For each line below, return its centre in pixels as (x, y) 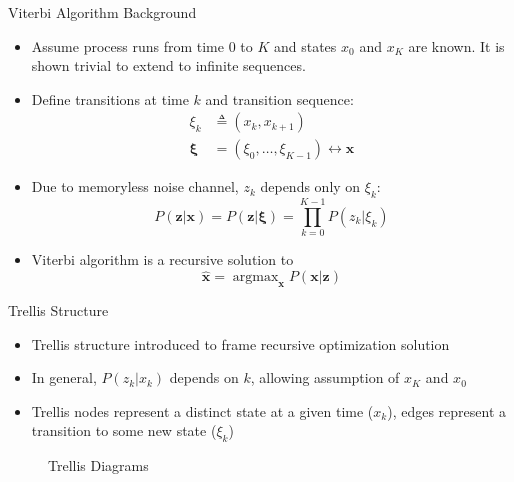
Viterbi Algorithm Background (102, 12)
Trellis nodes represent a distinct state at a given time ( (202, 410)
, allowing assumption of (325, 377)
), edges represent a (447, 410)
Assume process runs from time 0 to (142, 45)
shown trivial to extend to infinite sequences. (168, 65)
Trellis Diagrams (98, 465)
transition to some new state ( (124, 430)
